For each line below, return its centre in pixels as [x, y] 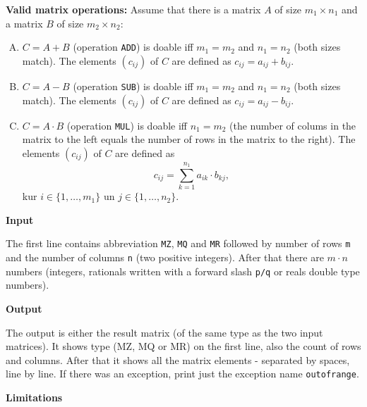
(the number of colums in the [293, 125]
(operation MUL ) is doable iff [127, 125]
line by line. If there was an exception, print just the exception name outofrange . [182, 374]
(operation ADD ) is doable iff [133, 47]
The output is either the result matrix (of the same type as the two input [164, 332]
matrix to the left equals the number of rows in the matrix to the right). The [189, 139]
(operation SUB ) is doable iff [133, 86]
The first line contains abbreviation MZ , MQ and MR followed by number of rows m [178, 243]
